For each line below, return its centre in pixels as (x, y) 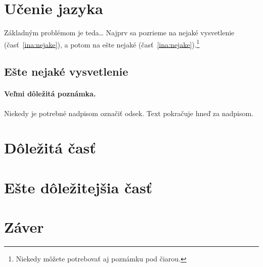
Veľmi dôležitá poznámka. (50, 94)
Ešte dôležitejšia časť (78, 187)
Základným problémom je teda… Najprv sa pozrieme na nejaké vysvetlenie (119, 33)
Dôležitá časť (50, 148)
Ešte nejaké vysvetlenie (66, 71)
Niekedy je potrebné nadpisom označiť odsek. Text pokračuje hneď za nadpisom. (129, 113)
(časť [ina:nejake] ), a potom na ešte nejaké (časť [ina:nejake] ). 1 (102, 43)
